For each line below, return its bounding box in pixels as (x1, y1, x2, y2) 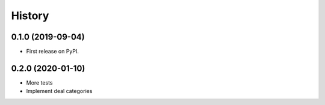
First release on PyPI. (26, 48, 79, 55)
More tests (26, 79, 54, 86)
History (11, 9, 49, 22)
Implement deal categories (26, 88, 93, 95)
